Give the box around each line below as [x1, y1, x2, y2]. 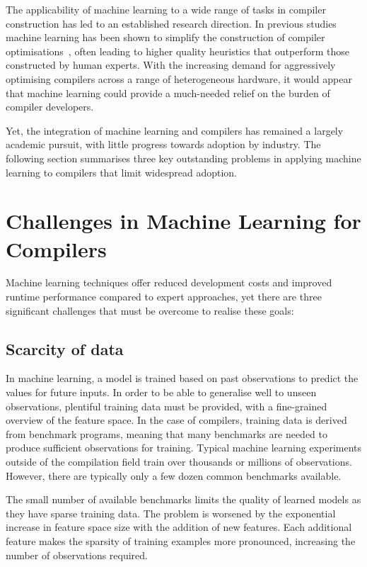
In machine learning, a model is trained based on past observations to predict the [6, 371, 359, 386]
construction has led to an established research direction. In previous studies [6, 16, 337, 30]
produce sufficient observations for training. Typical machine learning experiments [6, 440, 362, 455]
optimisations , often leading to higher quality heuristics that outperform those [6, 43, 349, 58]
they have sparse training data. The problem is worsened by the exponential [6, 505, 336, 520]
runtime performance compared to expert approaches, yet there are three [6, 289, 322, 304]
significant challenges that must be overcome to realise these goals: [6, 303, 294, 318]
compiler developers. [6, 99, 94, 114]
